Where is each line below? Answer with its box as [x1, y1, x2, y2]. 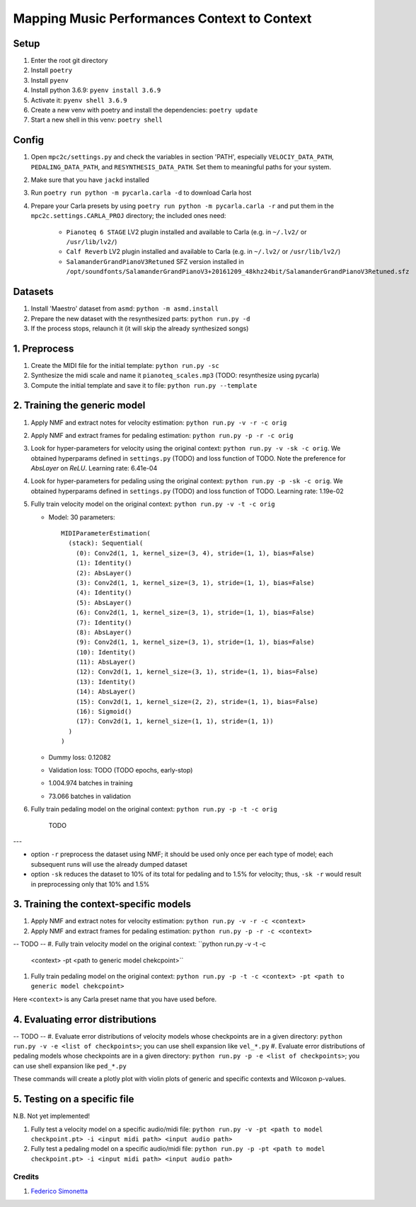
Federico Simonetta [30, 1186, 88, 1195]
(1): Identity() [75, 559, 132, 567]
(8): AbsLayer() [75, 628, 132, 636]
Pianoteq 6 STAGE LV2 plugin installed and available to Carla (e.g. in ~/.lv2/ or [66, 227, 307, 236]
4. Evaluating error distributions [13, 1013, 157, 1025]
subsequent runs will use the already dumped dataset [30, 860, 187, 868]
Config [13, 134, 44, 146]
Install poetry [30, 66, 73, 74]
